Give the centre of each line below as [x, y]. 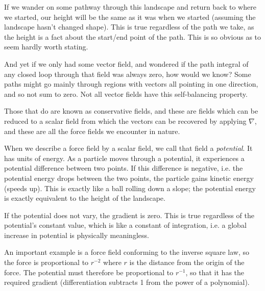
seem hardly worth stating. [46, 47]
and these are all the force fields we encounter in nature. [92, 131]
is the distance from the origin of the [187, 262]
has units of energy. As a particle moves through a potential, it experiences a [124, 158]
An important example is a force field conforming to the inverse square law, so [127, 252]
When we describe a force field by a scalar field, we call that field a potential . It [128, 148]
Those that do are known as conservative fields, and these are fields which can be [131, 111]
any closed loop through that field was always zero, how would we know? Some [128, 74]
